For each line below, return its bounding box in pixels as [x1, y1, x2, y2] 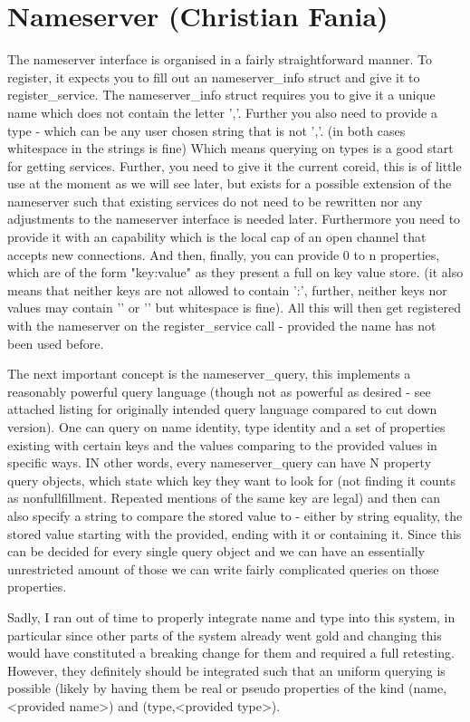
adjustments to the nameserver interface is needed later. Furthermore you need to [7, 209, 461, 228]
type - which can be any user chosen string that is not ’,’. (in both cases [7, 120, 406, 140]
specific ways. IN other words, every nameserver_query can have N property [7, 453, 432, 472]
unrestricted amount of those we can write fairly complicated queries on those [7, 559, 439, 578]
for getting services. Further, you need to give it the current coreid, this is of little [7, 156, 462, 175]
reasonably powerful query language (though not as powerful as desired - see [7, 381, 431, 400]
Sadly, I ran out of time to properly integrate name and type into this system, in [7, 607, 456, 626]
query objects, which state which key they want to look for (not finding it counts [7, 470, 456, 489]
